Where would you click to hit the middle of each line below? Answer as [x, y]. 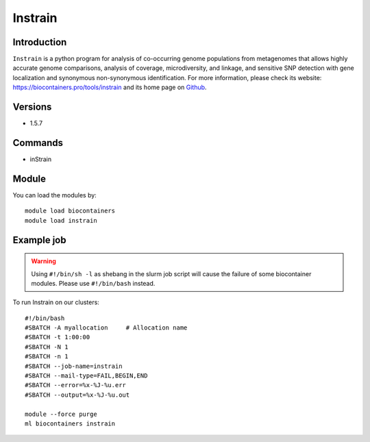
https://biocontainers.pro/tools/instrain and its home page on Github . [110, 87]
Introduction [40, 42]
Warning [44, 261]
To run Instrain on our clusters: [56, 302]
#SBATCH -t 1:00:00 [58, 337]
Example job [39, 240]
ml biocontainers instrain [70, 424]
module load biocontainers [70, 211]
